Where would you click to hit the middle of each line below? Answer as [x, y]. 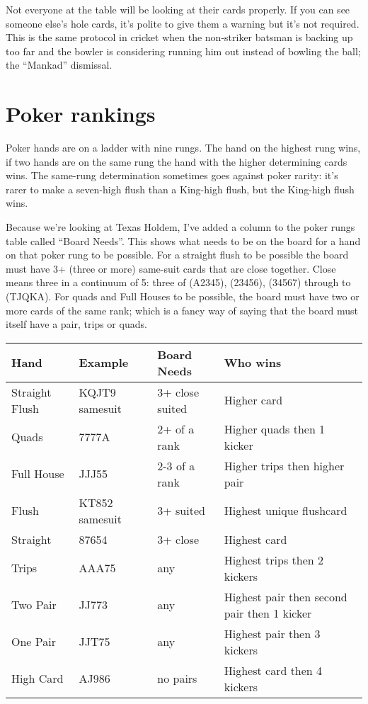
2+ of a [176, 428]
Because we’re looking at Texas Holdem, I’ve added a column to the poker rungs [180, 227]
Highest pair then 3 [272, 633]
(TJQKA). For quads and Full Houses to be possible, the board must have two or [183, 296]
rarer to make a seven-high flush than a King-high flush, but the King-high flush [180, 189]
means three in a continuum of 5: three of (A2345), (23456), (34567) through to [178, 282]
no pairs [177, 679]
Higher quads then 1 [275, 428]
